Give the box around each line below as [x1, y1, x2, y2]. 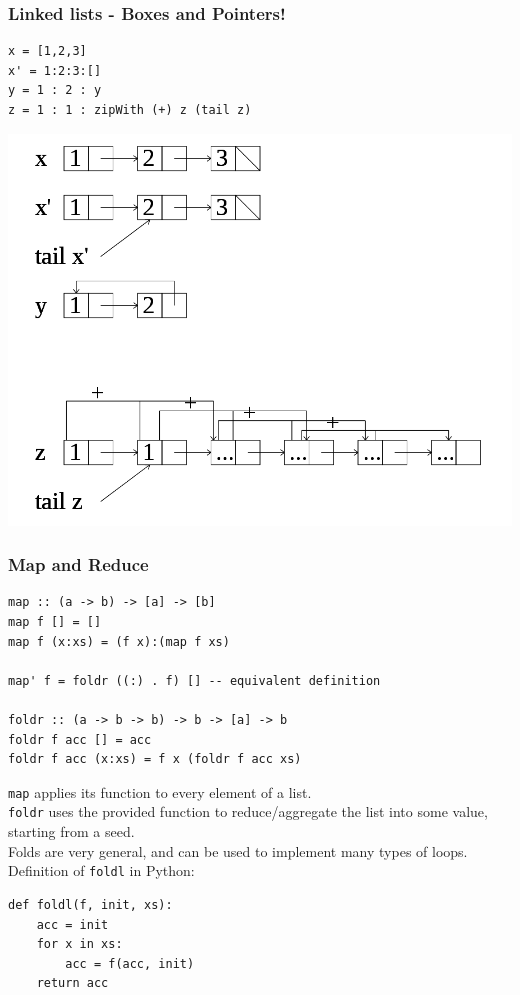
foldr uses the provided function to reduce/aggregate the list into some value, [8, 801, 488, 822]
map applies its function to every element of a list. [8, 781, 312, 802]
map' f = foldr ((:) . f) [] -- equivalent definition [8, 673, 381, 688]
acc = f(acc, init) [65, 956, 195, 971]
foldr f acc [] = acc [8, 732, 152, 747]
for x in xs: [36, 937, 123, 952]
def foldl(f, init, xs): [8, 897, 173, 912]
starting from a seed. [8, 821, 135, 842]
